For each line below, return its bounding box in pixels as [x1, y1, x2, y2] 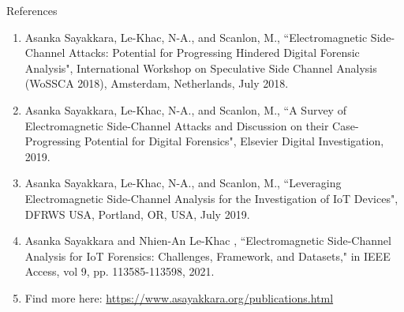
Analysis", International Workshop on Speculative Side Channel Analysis [24, 59, 377, 76]
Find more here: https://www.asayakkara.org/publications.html [24, 289, 334, 306]
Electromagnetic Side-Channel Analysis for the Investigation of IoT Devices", [24, 190, 398, 206]
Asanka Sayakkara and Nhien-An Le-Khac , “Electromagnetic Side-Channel [24, 232, 391, 249]
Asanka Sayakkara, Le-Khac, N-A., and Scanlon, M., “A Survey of [24, 101, 346, 118]
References [6, 2, 58, 18]
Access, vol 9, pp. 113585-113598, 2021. [24, 263, 215, 280]
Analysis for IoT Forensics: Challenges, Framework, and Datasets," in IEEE [24, 247, 391, 264]
